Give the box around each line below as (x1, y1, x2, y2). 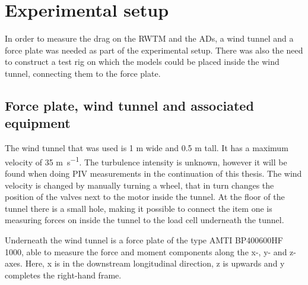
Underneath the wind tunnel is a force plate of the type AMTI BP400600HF (5, 233, 283, 246)
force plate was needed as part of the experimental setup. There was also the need (5, 43, 303, 56)
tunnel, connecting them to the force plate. (5, 67, 161, 79)
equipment (5, 114, 71, 132)
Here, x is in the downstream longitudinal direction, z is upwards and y (25, 257, 285, 270)
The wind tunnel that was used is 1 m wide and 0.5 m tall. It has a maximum (5, 142, 288, 154)
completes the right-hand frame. (5, 268, 122, 281)
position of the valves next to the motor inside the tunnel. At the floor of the (5, 190, 285, 203)
